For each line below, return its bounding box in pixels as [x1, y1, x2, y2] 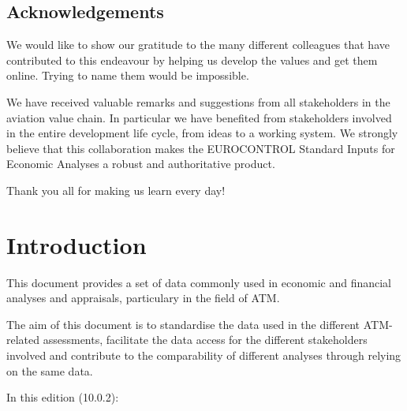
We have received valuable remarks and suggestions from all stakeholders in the [6, 93, 390, 110]
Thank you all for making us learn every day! [6, 181, 226, 198]
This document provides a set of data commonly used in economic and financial [6, 274, 391, 290]
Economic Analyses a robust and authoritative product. [6, 155, 275, 172]
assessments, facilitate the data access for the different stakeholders [43, 331, 368, 348]
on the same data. [6, 362, 93, 379]
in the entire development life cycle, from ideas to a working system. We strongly [6, 125, 398, 141]
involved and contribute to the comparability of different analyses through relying [6, 347, 401, 364]
